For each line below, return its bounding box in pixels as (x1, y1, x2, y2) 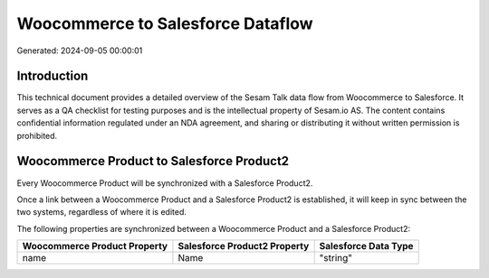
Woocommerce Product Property (22, 240, 168, 253)
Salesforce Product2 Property (177, 240, 310, 253)
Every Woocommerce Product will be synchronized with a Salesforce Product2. (16, 177, 313, 189)
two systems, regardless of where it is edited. (16, 207, 187, 218)
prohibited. (16, 130, 58, 141)
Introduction (16, 69, 89, 84)
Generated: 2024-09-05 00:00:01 (16, 45, 143, 56)
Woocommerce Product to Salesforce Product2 (16, 153, 290, 169)
